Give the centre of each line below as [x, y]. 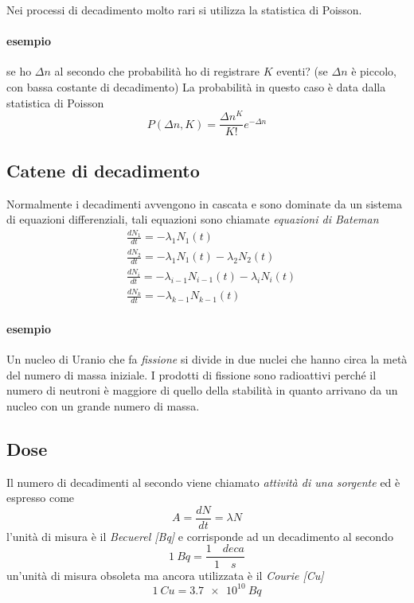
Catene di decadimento [103, 170]
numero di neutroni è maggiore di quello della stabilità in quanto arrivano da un [202, 390]
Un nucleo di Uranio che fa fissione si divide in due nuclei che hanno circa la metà [207, 359]
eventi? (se [302, 71]
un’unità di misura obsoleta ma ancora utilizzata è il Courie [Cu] [165, 575]
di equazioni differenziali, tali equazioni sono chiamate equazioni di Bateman [193, 219]
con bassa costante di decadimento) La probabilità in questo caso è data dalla [196, 86]
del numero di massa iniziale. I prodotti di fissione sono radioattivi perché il [191, 374]
